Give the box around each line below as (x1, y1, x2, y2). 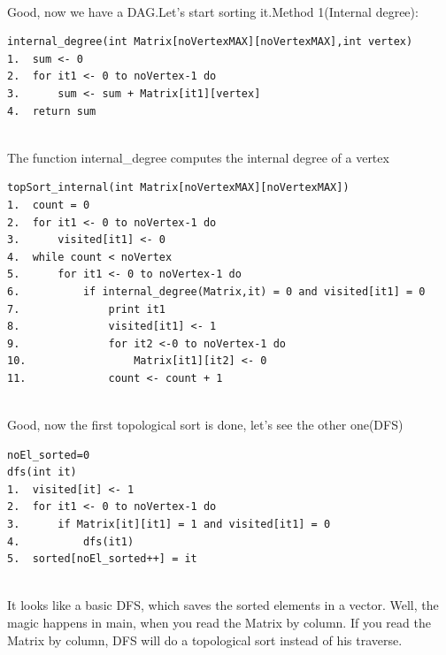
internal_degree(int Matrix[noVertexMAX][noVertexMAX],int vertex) (7, 35, 413, 49)
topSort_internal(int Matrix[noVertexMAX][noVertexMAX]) (7, 181, 350, 194)
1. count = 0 (7, 198, 90, 211)
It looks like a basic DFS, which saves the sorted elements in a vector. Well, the (7, 596, 439, 614)
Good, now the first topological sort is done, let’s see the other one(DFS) (7, 415, 404, 434)
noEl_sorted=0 (7, 448, 90, 461)
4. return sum (7, 104, 96, 118)
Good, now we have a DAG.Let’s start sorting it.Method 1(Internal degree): (7, 2, 419, 20)
